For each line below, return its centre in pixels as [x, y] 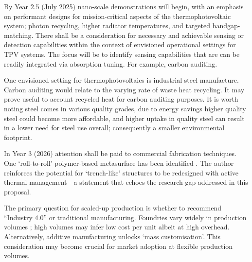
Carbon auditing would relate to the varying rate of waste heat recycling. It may [124, 89]
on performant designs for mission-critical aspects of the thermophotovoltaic [117, 16]
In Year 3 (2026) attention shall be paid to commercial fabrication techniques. [120, 153]
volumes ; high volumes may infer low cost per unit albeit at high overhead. [117, 227]
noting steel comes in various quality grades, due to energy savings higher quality [125, 108]
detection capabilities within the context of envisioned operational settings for [120, 44]
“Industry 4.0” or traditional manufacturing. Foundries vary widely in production [125, 217]
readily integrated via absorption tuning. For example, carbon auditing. [111, 63]
